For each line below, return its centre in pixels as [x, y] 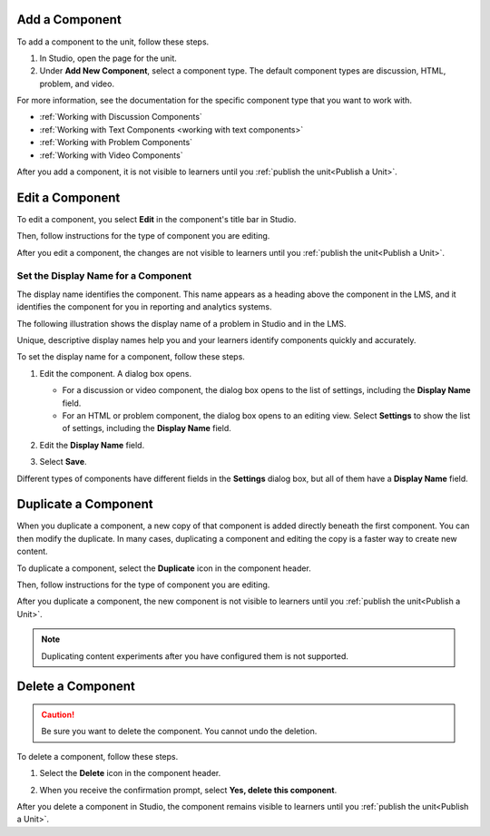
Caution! [58, 714]
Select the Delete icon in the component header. [130, 773]
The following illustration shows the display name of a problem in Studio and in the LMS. [181, 323]
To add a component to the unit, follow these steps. [113, 42]
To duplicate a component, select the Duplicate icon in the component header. [164, 568]
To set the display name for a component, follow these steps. [131, 357]
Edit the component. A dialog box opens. [116, 373]
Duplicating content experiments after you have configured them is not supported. [195, 656]
